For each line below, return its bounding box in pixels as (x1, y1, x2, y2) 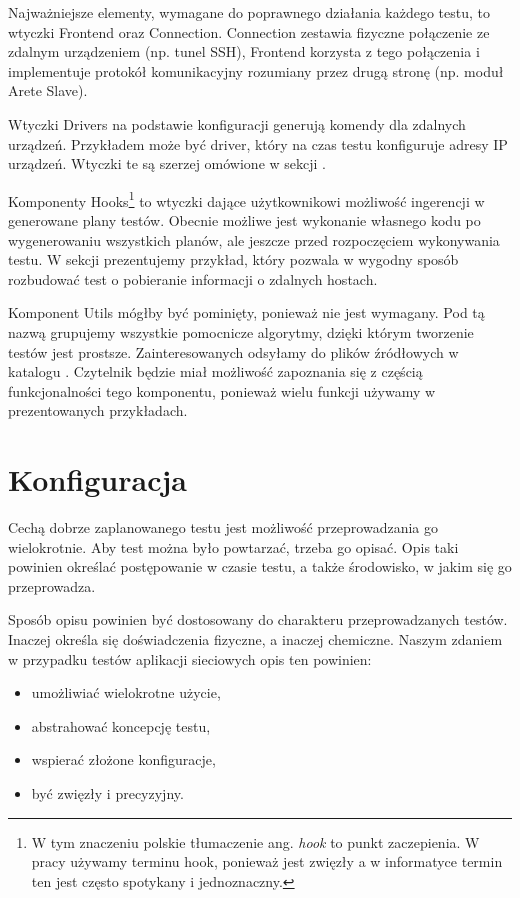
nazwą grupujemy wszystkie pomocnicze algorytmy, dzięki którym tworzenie (8, 321, 474, 342)
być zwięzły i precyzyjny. (31, 783, 184, 803)
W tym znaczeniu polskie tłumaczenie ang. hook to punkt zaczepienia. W (31, 831, 480, 852)
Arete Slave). (8, 80, 88, 101)
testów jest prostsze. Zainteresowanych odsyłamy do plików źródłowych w (8, 341, 459, 362)
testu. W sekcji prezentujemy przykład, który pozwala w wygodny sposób (8, 249, 459, 270)
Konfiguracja (8, 459, 187, 500)
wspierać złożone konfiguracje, (31, 749, 216, 770)
